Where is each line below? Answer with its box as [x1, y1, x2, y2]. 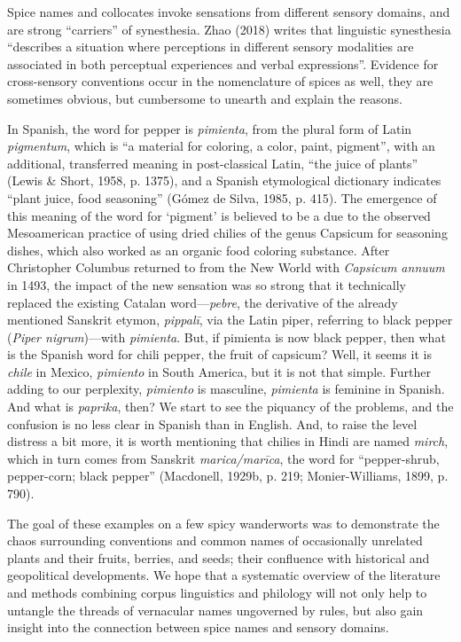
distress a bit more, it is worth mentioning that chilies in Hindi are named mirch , [7, 432, 449, 450]
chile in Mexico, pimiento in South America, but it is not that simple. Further [7, 362, 432, 380]
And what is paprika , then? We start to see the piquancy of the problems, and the [7, 397, 454, 416]
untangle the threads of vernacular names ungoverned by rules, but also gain [7, 600, 424, 619]
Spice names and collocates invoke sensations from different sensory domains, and [7, 3, 450, 20]
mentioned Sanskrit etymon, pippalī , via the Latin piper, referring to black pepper [7, 310, 453, 329]
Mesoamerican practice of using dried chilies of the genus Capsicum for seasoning [7, 223, 448, 242]
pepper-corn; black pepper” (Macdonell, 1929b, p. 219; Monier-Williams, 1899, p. [7, 466, 449, 485]
